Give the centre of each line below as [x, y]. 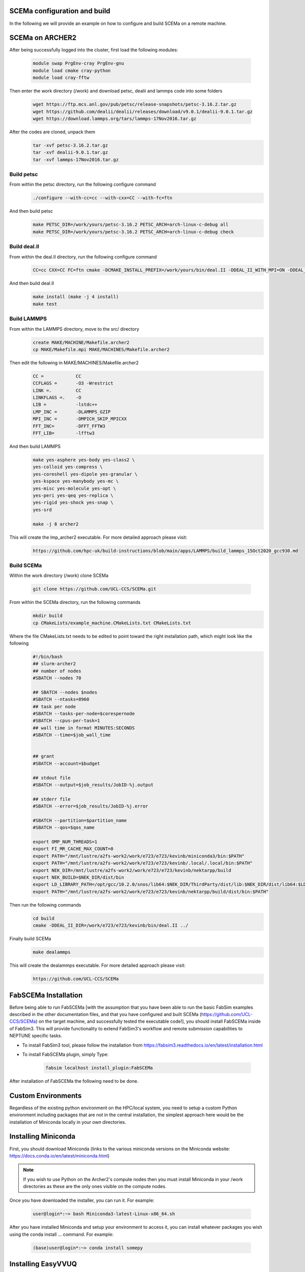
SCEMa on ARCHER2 [43, 38]
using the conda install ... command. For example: [62, 1234]
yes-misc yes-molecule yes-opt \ [74, 488]
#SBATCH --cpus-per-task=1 [66, 721]
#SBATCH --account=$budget [66, 763]
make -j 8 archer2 [56, 524]
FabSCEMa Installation [46, 995]
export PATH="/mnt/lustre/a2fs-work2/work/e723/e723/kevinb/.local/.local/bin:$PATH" [143, 863]
